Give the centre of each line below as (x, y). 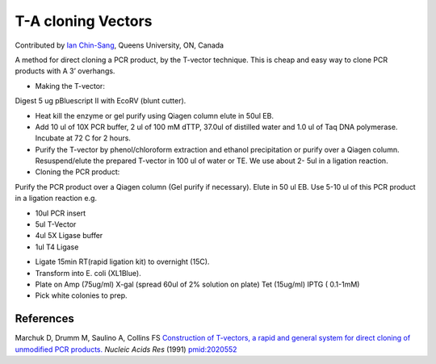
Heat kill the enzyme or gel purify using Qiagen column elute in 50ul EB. (155, 115)
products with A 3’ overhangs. (65, 71)
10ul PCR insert (61, 213)
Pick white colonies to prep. (82, 295)
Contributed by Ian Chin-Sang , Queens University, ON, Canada (119, 45)
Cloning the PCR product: (78, 172)
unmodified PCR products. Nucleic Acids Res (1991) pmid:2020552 (126, 349)
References (44, 319)
